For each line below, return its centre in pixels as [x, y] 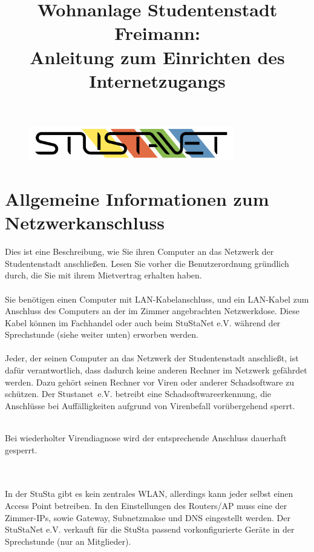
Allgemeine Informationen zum [137, 199]
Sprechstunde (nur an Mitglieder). [68, 541]
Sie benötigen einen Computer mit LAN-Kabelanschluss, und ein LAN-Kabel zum [157, 299]
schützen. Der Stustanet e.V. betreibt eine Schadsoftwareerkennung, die [138, 394]
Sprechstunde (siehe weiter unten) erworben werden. [102, 334]
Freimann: [157, 33]
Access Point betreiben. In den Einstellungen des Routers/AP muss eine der [146, 506]
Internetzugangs [157, 80]
